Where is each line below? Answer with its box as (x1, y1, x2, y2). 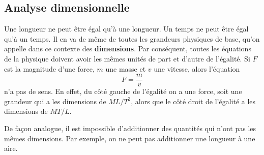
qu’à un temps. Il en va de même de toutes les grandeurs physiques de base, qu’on (4, 33, 260, 44)
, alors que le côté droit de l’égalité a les (131, 96, 256, 106)
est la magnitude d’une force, (4, 63, 95, 74)
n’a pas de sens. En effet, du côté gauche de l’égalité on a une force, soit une (4, 86, 242, 97)
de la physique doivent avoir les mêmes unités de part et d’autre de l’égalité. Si (4, 53, 250, 64)
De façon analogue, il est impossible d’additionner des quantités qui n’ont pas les (4, 123, 256, 134)
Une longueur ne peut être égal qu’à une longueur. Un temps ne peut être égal (4, 23, 249, 34)
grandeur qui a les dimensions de (4, 96, 106, 106)
